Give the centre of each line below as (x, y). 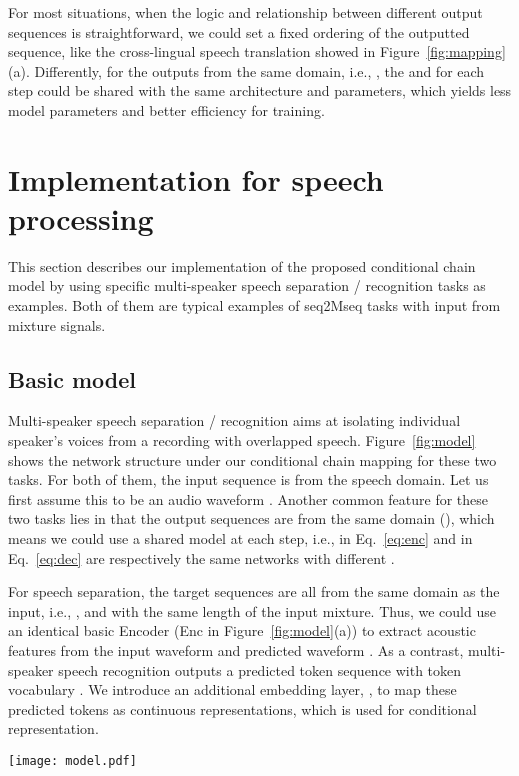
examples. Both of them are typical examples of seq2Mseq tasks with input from (254, 305)
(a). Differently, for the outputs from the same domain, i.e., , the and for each (246, 70)
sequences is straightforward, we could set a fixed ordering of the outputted (239, 31)
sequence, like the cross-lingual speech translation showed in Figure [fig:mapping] (257, 51)
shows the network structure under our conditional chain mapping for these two (252, 459)
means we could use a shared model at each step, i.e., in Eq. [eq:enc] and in (240, 538)
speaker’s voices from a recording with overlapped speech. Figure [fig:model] (242, 440)
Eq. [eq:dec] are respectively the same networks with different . (201, 557)
